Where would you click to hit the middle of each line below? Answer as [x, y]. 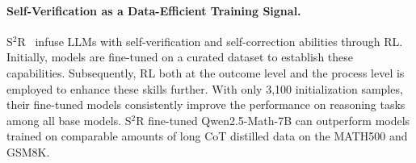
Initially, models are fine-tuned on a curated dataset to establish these [180, 57]
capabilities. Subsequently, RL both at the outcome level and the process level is [206, 72]
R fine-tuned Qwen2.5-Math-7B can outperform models [273, 120]
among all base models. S [69, 120]
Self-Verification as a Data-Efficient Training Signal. [154, 10]
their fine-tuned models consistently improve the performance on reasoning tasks [206, 104]
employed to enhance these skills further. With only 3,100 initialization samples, [205, 88]
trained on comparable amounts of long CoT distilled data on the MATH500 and [207, 136]
